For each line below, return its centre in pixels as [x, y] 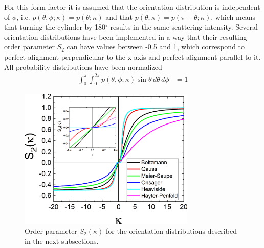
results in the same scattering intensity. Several [184, 27]
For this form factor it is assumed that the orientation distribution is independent [132, 7]
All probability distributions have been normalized [83, 67]
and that [119, 17]
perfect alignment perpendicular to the [65, 56]
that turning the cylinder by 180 [55, 27]
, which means [233, 17]
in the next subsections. [62, 241]
